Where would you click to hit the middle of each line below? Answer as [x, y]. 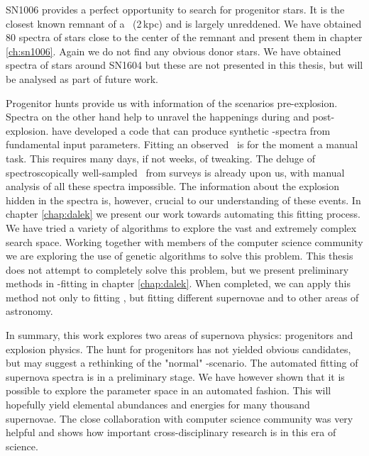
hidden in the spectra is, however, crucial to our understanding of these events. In [183, 200]
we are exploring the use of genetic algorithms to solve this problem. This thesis [180, 256]
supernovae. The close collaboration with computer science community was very [180, 418]
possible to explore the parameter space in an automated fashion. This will [169, 390]
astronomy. [29, 311]
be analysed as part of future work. [82, 78]
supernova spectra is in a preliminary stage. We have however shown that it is [175, 376]
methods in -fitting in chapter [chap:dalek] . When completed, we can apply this [178, 283]
